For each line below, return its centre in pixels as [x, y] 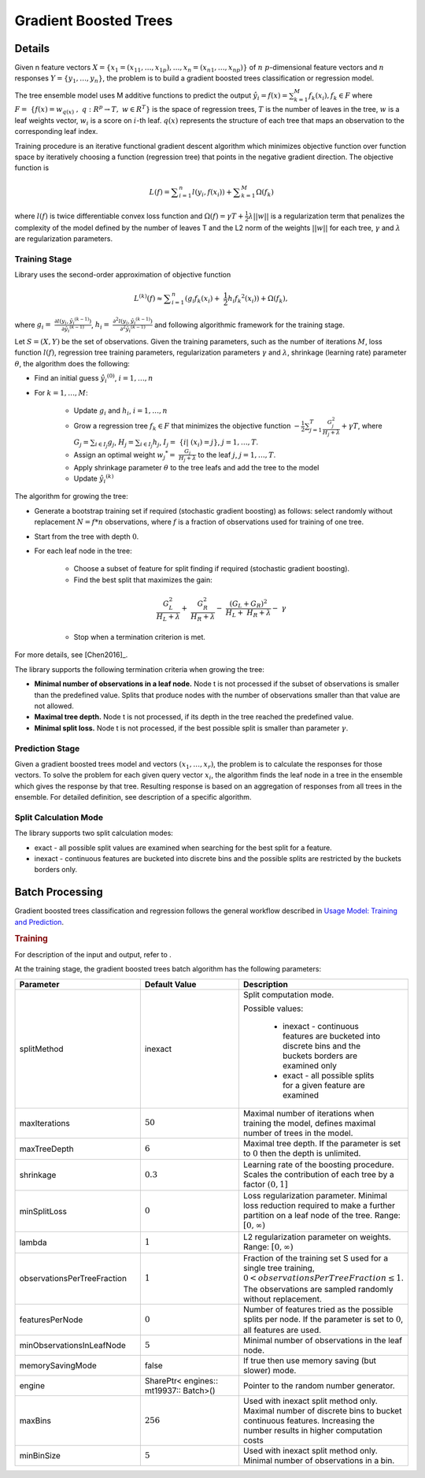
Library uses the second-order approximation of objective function [123, 275]
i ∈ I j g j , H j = [115, 443]
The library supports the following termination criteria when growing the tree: [140, 669]
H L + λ [168, 617]
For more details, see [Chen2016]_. [71, 655]
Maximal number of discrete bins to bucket [322, 1410]
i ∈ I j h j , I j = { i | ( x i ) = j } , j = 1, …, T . [199, 443]
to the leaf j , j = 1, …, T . [237, 455]
